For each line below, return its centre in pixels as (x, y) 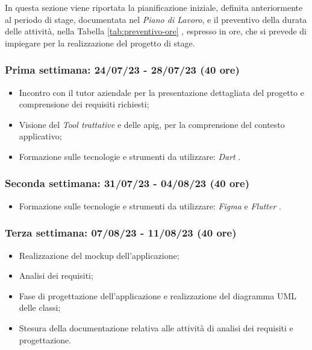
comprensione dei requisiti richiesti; (84, 104)
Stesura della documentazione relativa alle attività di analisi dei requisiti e (156, 327)
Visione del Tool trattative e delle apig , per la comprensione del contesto (152, 124)
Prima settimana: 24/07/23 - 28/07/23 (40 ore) (122, 70)
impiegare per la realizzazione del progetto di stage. (100, 43)
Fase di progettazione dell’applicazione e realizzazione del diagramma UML (158, 295)
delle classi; (40, 307)
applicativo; (40, 136)
